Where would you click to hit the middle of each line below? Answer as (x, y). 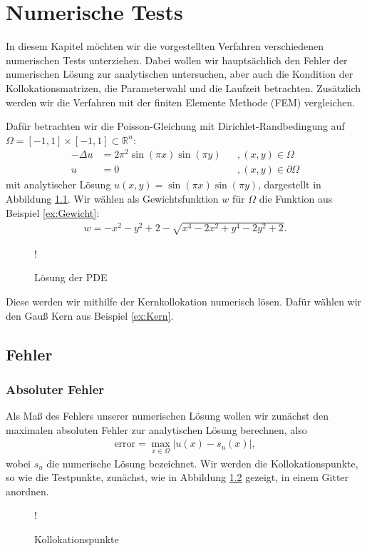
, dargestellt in (290, 184)
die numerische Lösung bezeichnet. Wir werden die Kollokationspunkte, (202, 463)
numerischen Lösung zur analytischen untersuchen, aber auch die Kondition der (180, 74)
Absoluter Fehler (55, 389)
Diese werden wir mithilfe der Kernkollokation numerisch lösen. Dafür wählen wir (184, 301)
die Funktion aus (296, 199)
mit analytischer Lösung (58, 184)
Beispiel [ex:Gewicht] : (53, 212)
